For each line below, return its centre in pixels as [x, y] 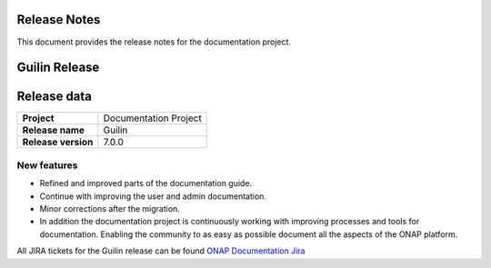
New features [47, 165]
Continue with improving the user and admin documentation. [153, 196]
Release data [55, 97]
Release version [58, 143]
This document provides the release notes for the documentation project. [154, 42]
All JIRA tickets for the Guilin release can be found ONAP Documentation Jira [161, 251]
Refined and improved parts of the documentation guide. [146, 184]
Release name [54, 130]
